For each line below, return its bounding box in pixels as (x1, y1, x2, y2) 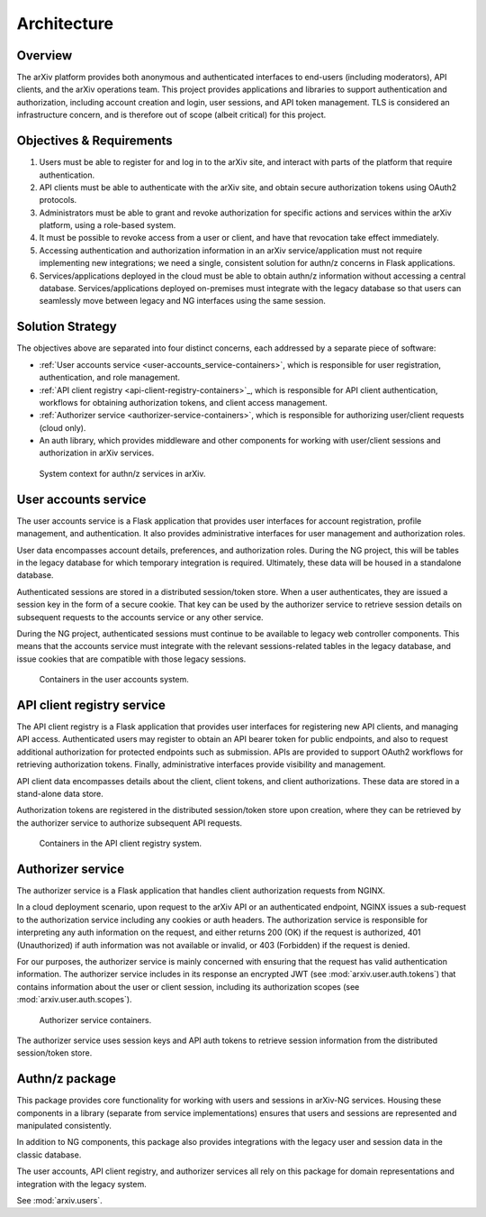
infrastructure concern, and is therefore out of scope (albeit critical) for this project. (16, 109, 327, 121)
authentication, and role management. (39, 372, 180, 383)
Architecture (16, 14, 114, 33)
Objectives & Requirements (16, 133, 173, 149)
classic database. (16, 1149, 82, 1160)
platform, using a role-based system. (39, 220, 176, 231)
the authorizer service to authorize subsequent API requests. (16, 817, 243, 828)
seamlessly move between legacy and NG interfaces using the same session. (39, 296, 326, 307)
